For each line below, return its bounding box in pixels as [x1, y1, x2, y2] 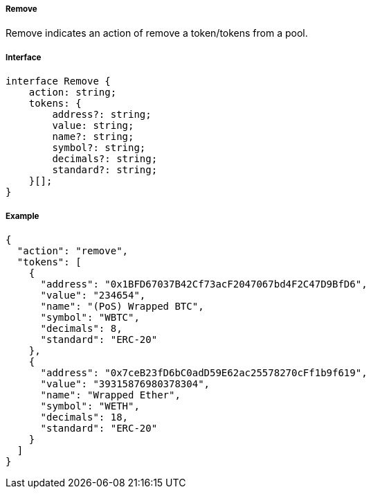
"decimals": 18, [40, 411, 129, 423]
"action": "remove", [17, 245, 129, 256]
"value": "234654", [40, 289, 146, 301]
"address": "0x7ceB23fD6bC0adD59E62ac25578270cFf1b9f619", [40, 367, 368, 378]
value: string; [52, 120, 134, 132]
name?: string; [52, 131, 134, 143]
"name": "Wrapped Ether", [40, 389, 181, 400]
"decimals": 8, [40, 322, 123, 334]
